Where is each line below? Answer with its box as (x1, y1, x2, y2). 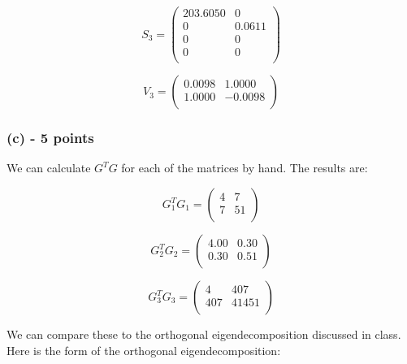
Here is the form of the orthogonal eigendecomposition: (6, 341, 281, 358)
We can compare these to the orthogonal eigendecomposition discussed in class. (6, 326, 401, 343)
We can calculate (6, 159, 91, 176)
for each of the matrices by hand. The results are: (121, 159, 368, 176)
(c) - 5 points (6, 128, 94, 148)
